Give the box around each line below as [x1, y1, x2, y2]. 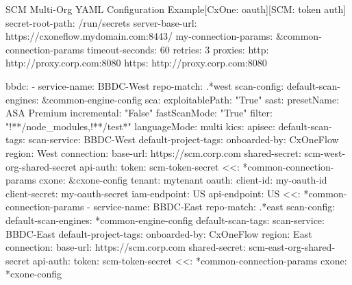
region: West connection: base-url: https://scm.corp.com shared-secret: [5, 145, 301, 160]
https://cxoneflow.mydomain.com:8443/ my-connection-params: [5, 29, 273, 43]
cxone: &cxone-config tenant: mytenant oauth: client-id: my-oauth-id [39, 173, 327, 187]
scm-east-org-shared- [249, 240, 336, 254]
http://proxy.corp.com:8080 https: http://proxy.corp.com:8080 [5, 55, 267, 70]
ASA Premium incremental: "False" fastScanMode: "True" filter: [5, 106, 273, 120]
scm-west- [304, 145, 346, 160]
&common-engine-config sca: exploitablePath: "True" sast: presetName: [41, 92, 340, 106]
